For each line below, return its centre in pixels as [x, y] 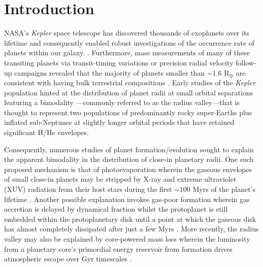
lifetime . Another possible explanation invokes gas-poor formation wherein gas [127, 199]
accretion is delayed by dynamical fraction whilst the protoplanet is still [116, 209]
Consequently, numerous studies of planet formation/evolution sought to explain [129, 149]
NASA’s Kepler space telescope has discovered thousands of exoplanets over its [127, 33]
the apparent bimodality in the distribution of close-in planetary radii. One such [129, 159]
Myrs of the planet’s [224, 189]
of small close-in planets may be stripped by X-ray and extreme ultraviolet [120, 179]
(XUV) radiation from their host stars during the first [88, 189]
